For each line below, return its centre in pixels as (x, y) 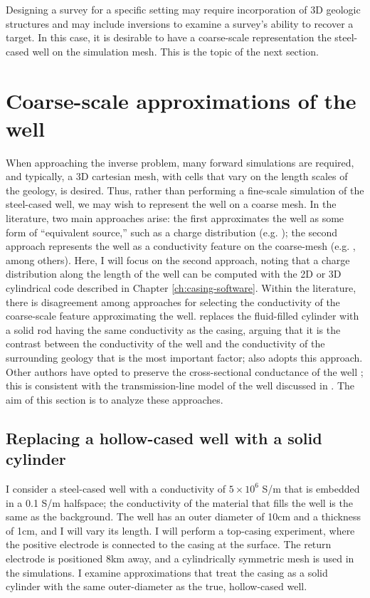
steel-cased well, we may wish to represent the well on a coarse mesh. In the (171, 204)
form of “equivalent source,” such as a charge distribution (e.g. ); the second (172, 232)
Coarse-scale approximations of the (181, 100)
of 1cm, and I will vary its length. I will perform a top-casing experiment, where (180, 530)
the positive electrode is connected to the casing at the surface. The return (169, 544)
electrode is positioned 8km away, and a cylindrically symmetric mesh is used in (180, 558)
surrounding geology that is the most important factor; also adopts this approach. (184, 357)
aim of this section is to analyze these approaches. (115, 399)
